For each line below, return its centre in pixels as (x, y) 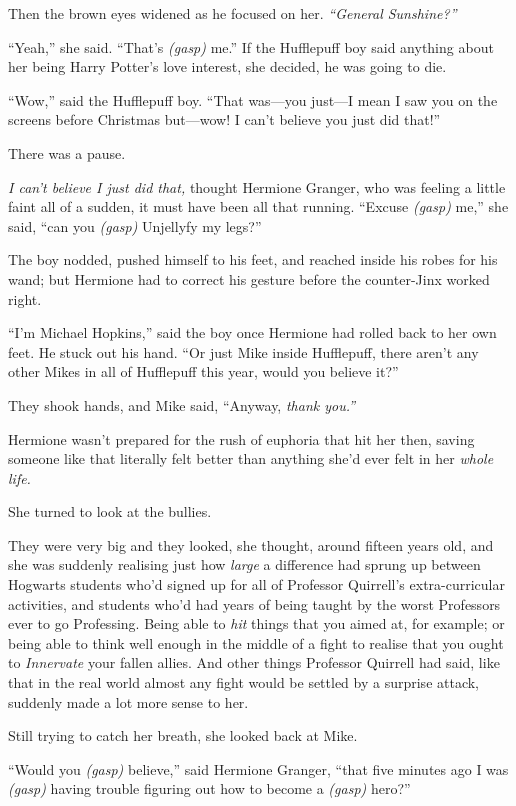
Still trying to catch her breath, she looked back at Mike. (183, 735)
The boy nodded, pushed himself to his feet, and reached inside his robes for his (253, 259)
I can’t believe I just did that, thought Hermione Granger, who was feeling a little (257, 186)
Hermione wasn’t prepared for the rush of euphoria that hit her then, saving (241, 438)
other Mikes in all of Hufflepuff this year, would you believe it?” (203, 371)
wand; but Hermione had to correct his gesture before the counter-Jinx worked (249, 278)
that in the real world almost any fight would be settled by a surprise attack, (244, 682)
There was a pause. (67, 152)
